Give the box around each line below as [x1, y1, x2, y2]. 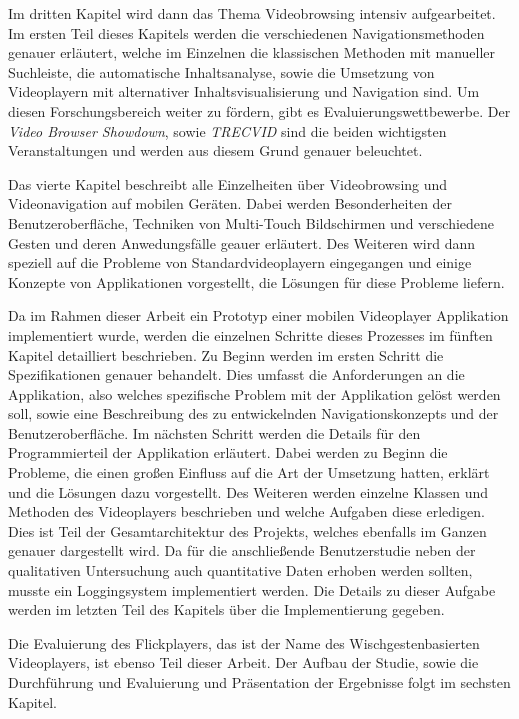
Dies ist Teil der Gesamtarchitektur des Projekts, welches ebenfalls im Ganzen [8, 520, 487, 541]
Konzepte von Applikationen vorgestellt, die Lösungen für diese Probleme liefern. [8, 271, 505, 292]
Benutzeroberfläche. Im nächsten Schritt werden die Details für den [8, 422, 421, 443]
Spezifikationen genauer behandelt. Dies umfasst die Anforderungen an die [8, 364, 465, 385]
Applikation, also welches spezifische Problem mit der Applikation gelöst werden [8, 383, 501, 404]
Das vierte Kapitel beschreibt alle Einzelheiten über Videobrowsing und [8, 173, 448, 194]
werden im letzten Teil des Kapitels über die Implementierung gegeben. [8, 599, 445, 620]
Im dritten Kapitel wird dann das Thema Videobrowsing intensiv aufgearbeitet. [8, 3, 496, 23]
